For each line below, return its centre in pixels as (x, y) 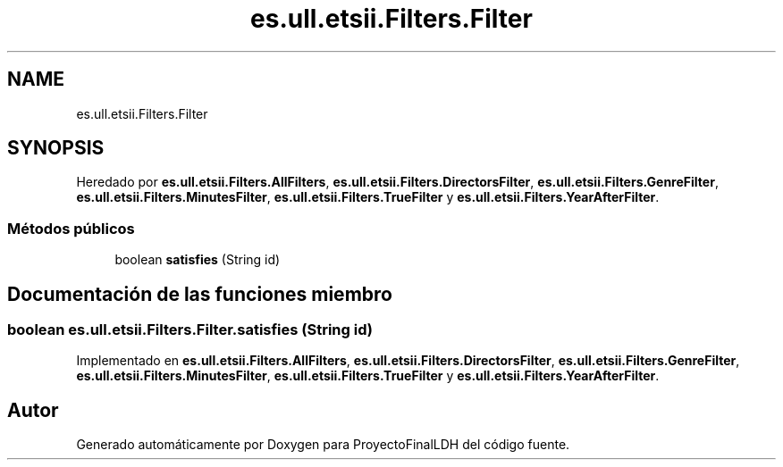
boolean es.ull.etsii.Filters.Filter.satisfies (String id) (190, 330)
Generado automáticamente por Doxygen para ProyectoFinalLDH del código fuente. (323, 445)
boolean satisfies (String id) (198, 260)
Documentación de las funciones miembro (200, 294)
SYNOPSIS (56, 148)
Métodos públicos (71, 228)
